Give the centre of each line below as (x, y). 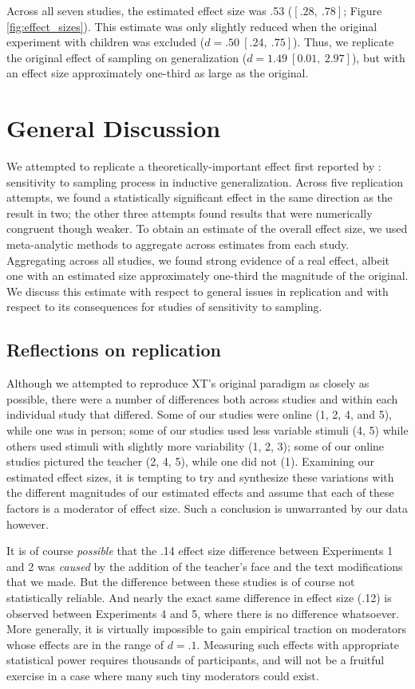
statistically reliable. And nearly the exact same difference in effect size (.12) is (199, 597)
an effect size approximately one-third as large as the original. (158, 73)
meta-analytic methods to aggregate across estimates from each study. (178, 244)
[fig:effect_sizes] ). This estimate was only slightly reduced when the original (192, 26)
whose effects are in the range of (85, 644)
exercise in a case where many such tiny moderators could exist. (163, 675)
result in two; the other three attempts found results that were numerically (190, 213)
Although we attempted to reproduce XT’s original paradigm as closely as (188, 383)
